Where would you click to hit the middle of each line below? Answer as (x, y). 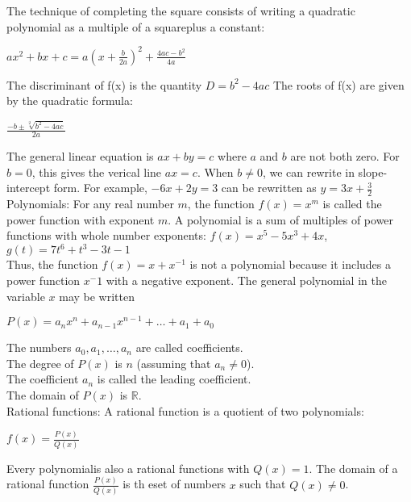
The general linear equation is (80, 156)
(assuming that (174, 363)
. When (215, 172)
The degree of (40, 363)
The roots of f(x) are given (338, 84)
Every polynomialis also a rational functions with (128, 468)
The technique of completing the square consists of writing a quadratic (181, 10)
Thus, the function (52, 264)
